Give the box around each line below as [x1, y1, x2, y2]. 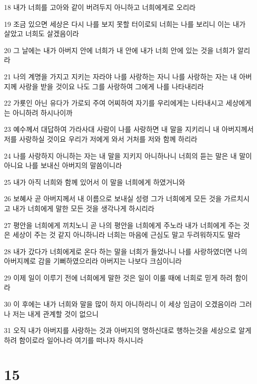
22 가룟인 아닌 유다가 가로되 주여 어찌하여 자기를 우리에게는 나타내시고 [4, 98, 224, 108]
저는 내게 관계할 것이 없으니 [12, 308, 99, 319]
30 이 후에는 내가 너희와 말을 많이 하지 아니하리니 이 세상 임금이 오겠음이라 [4, 299, 237, 309]
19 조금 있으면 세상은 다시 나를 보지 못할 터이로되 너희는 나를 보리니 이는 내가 [4, 18, 246, 29]
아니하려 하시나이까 [12, 107, 73, 117]
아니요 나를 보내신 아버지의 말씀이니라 [4, 160, 122, 170]
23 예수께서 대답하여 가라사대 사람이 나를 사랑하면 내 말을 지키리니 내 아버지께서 [4, 124, 254, 134]
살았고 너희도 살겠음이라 [4, 28, 79, 39]
